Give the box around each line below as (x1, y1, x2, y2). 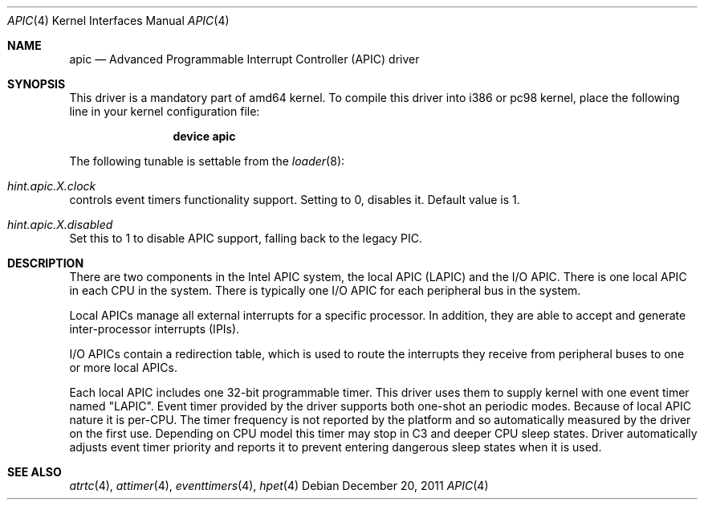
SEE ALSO (7, 465, 62, 479)
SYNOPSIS (7, 77, 66, 91)
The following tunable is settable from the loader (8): (69, 154, 345, 168)
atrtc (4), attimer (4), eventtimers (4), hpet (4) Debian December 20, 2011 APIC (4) (69, 479, 489, 492)
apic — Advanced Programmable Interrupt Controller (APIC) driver (69, 52, 420, 66)
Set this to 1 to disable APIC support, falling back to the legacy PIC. (69, 231, 423, 245)
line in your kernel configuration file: (69, 104, 260, 118)
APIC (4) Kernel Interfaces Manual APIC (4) (7, 14, 230, 27)
